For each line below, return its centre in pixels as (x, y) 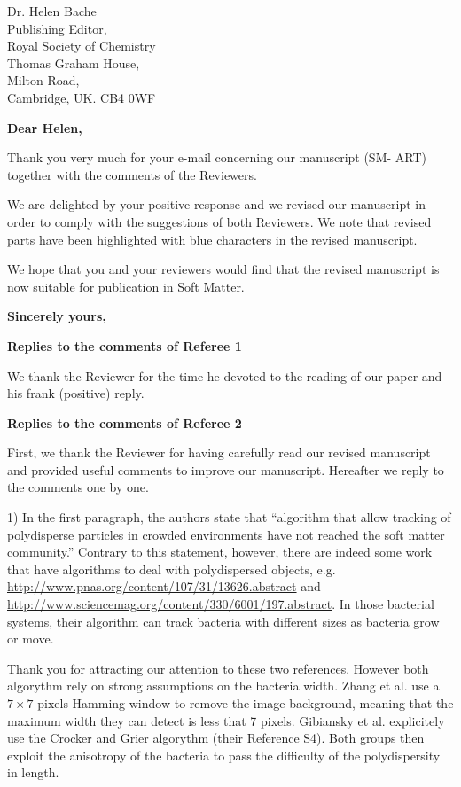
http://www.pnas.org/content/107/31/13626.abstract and (164, 586)
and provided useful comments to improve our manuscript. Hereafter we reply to (226, 469)
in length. (33, 772)
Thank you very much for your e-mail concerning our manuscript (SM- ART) (217, 157)
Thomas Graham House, (74, 62)
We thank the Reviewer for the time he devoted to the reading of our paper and (225, 375)
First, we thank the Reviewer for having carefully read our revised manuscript (219, 452)
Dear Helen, (45, 127)
